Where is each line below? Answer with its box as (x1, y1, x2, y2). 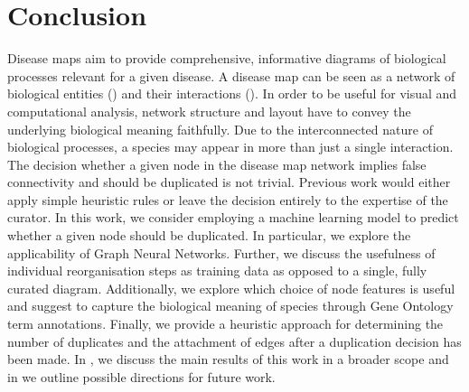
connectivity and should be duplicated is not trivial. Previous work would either (7, 173, 451, 191)
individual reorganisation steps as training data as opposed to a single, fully (7, 261, 427, 280)
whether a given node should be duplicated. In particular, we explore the (7, 226, 411, 245)
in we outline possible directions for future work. (7, 367, 276, 386)
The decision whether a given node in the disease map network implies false (7, 154, 427, 173)
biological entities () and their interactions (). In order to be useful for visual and (7, 84, 457, 103)
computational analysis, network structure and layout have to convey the (7, 101, 411, 120)
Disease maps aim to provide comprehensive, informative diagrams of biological (7, 49, 446, 68)
